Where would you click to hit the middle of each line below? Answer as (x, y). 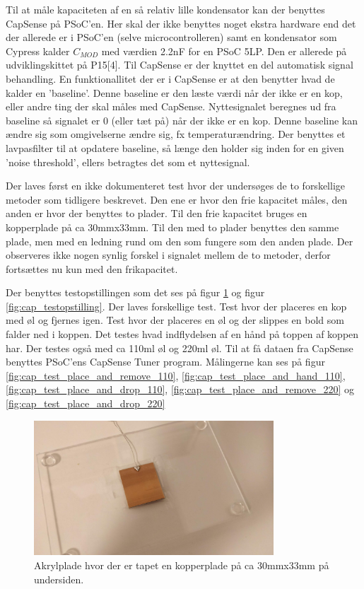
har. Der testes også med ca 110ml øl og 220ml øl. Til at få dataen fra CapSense (180, 348)
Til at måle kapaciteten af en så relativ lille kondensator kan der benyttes (165, 9)
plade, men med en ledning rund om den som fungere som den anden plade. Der (180, 241)
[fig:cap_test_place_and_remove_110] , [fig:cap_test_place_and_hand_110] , (176, 375)
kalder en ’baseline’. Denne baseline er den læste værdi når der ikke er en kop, (174, 92)
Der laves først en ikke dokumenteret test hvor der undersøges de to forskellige (175, 186)
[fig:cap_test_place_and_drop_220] (86, 403)
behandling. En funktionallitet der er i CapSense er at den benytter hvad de (170, 78)
